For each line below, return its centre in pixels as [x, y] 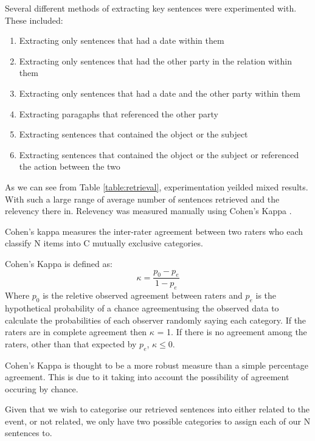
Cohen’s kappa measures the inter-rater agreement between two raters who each [154, 231]
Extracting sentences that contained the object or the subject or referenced [159, 154]
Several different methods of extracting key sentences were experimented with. [151, 8]
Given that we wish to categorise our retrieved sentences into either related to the [157, 409]
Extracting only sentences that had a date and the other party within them [160, 93]
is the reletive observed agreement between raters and [143, 295]
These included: [34, 20]
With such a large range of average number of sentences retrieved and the [142, 199]
